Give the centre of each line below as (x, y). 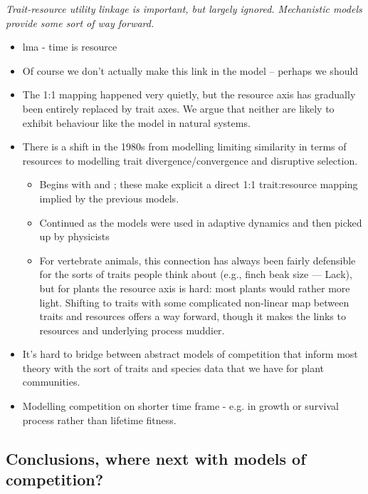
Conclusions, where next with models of (156, 458)
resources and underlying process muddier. (132, 330)
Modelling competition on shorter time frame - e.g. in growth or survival (180, 406)
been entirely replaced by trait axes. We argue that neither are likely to (178, 108)
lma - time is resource (70, 47)
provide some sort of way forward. (80, 22)
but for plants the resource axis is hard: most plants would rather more (195, 288)
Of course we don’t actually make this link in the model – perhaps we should (190, 70)
